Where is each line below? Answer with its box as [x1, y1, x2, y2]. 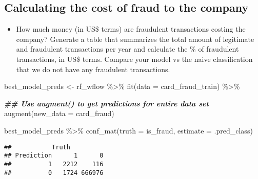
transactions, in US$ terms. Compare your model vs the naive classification [16, 53, 253, 64]
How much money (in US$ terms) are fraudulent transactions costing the [16, 24, 246, 34]
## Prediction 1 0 [4, 152, 104, 160]
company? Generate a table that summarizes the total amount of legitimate [16, 33, 254, 44]
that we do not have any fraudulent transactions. [16, 63, 170, 74]
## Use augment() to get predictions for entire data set [4, 98, 209, 108]
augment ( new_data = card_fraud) [4, 108, 114, 119]
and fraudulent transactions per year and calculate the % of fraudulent [16, 43, 239, 54]
